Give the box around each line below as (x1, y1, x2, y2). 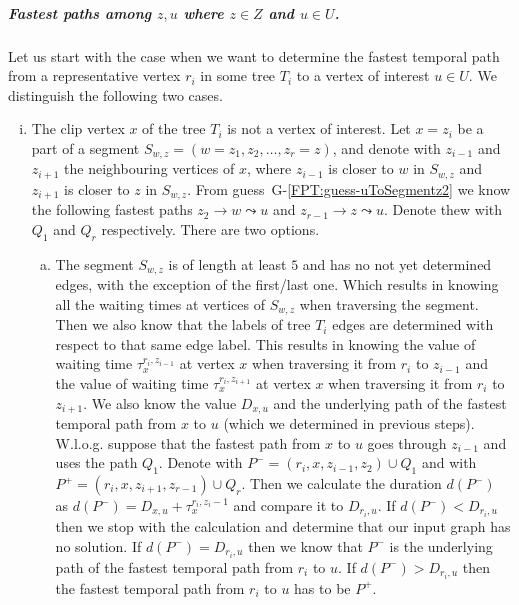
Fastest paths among (8, 2, 152, 23)
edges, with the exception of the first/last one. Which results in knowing (55, 274, 499, 295)
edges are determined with (332, 314, 494, 335)
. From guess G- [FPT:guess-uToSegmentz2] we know (187, 178, 511, 199)
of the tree (142, 118, 206, 139)
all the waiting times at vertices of (55, 293, 265, 314)
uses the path (55, 452, 138, 473)
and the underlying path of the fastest (273, 392, 507, 413)
